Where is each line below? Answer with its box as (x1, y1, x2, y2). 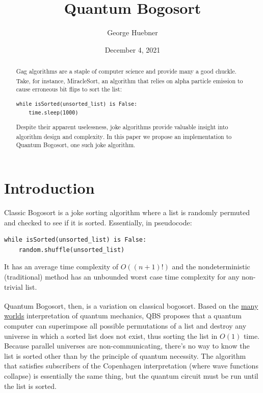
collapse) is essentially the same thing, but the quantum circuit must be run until (4, 370, 258, 381)
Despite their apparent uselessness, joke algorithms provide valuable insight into (16, 123, 228, 131)
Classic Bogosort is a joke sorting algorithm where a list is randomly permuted (4, 207, 250, 218)
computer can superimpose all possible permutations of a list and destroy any (4, 320, 247, 331)
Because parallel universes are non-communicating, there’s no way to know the (4, 340, 250, 351)
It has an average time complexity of (4, 261, 119, 272)
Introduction (4, 177, 95, 198)
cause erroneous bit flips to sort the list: (16, 85, 122, 94)
